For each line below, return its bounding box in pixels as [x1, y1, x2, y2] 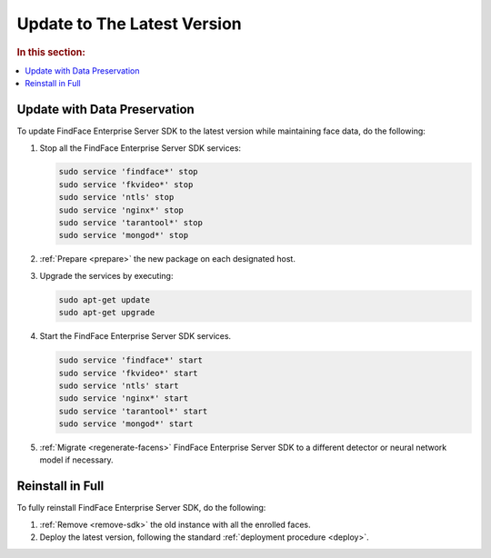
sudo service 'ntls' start [58, 380, 179, 391]
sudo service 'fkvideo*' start [58, 368, 199, 378]
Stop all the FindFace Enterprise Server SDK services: [39, 142, 241, 154]
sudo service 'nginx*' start [58, 394, 189, 404]
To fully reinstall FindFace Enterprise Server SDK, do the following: [16, 503, 266, 513]
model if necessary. [39, 454, 114, 465]
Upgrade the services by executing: [39, 270, 174, 281]
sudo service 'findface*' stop [58, 166, 199, 177]
